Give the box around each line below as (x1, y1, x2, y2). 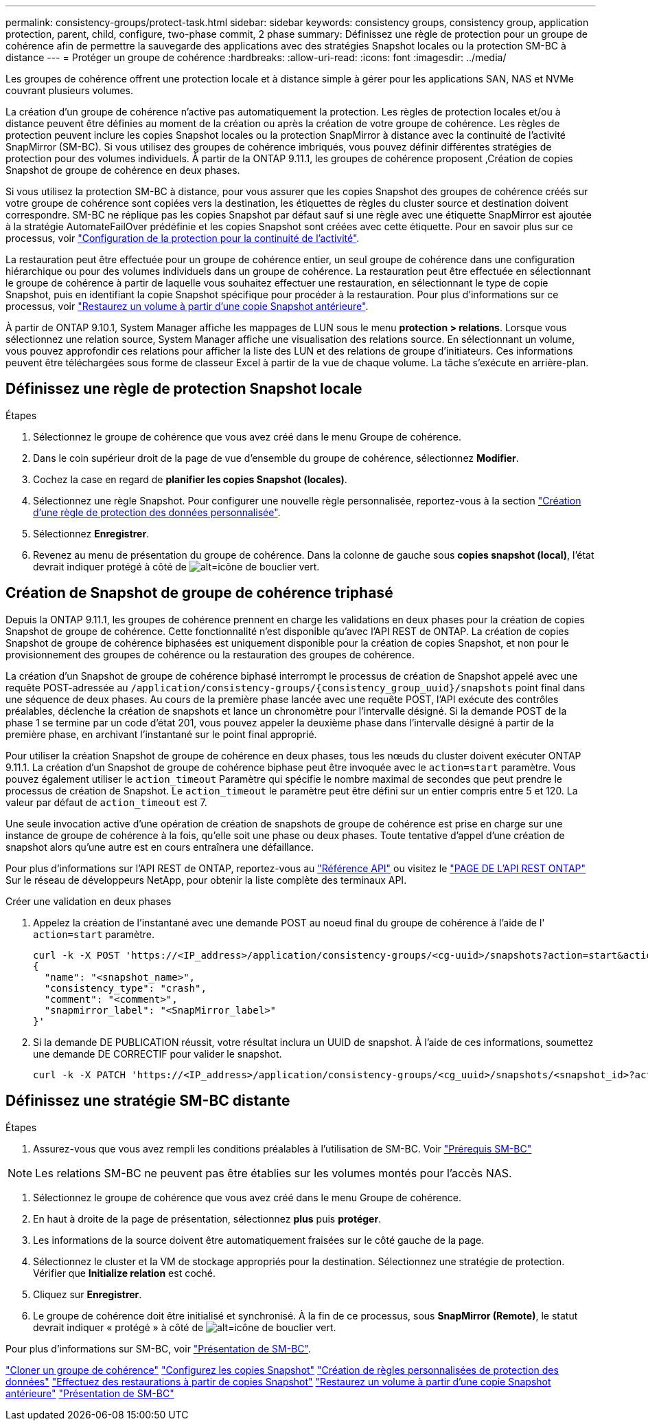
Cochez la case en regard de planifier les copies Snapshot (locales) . (33, 473, 347, 485)
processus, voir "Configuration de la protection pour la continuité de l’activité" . (5, 232, 360, 244)
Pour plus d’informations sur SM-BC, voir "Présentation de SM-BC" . (5, 1342, 311, 1355)
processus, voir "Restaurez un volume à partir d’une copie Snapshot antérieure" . (5, 300, 369, 312)
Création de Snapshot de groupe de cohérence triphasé (5, 584, 393, 602)
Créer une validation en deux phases (5, 895, 172, 907)
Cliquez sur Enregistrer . (33, 1288, 142, 1300)
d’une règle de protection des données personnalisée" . (33, 506, 281, 518)
